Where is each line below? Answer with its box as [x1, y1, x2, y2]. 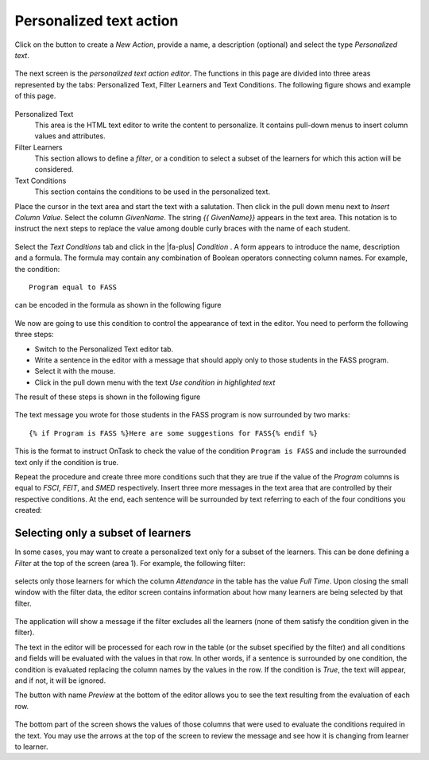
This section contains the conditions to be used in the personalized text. [34, 187, 270, 196]
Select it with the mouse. [34, 366, 116, 376]
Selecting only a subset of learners [14, 526, 191, 540]
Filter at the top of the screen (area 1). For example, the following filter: [14, 558, 245, 568]
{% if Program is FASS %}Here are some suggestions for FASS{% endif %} [29, 428, 318, 437]
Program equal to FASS [29, 282, 118, 292]
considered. [34, 165, 74, 174]
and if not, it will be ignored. [14, 676, 106, 685]
